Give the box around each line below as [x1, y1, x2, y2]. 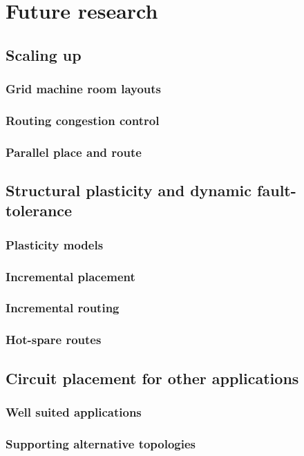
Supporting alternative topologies [6, 435, 196, 452]
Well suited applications [6, 403, 142, 420]
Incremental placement [6, 267, 135, 285]
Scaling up [6, 44, 82, 65]
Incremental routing [6, 299, 120, 316]
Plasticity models [6, 236, 104, 253]
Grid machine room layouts [6, 80, 162, 97]
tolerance [6, 200, 73, 221]
